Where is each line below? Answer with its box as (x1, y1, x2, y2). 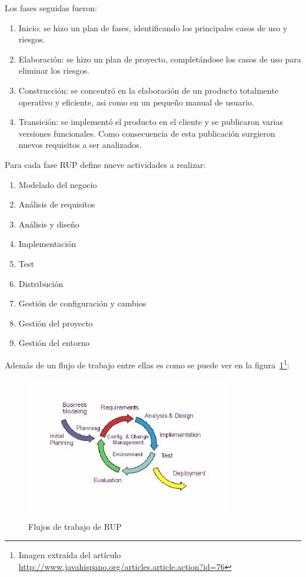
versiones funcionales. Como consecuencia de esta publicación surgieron (18, 127, 275, 139)
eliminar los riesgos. (18, 64, 89, 77)
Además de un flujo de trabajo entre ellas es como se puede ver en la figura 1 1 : (5, 357, 290, 371)
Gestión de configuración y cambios (18, 297, 147, 309)
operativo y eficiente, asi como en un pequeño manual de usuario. (18, 95, 254, 108)
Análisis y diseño (18, 217, 79, 230)
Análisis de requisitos (18, 198, 95, 210)
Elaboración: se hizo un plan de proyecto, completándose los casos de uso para (18, 52, 301, 65)
